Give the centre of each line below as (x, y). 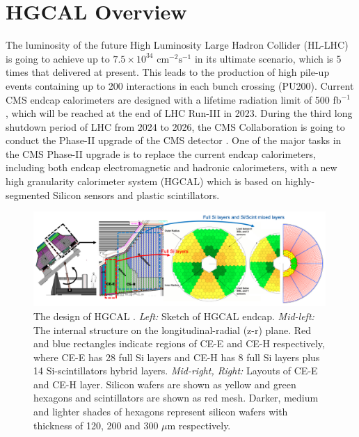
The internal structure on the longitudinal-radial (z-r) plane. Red (173, 329)
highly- (300, 181)
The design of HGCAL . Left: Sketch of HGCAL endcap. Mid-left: (174, 316)
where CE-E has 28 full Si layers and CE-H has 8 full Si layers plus (177, 357)
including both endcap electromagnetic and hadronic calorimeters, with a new (171, 167)
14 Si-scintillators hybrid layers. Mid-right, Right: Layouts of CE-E (176, 371)
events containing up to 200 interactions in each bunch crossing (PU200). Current (180, 85)
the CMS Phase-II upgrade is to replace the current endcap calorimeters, (161, 153)
